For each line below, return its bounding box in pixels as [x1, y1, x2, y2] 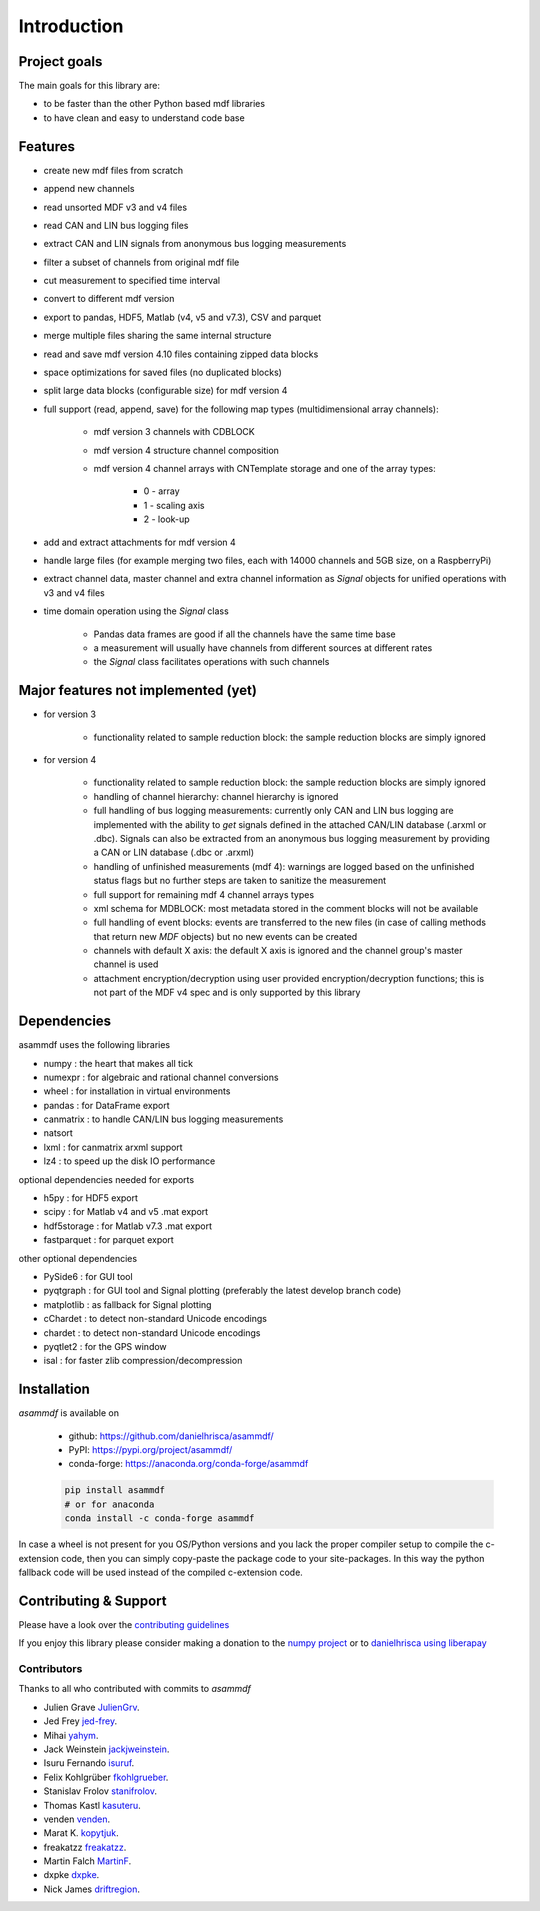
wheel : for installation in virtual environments [43, 1085, 231, 1097]
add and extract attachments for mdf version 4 [43, 536, 237, 548]
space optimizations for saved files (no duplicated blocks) [43, 366, 282, 379]
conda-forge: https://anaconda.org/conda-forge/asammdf [68, 1458, 309, 1470]
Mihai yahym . [43, 1729, 99, 1741]
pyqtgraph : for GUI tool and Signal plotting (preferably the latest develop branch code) [43, 1285, 402, 1297]
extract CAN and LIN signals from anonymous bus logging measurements [43, 238, 347, 250]
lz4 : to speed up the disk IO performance [43, 1155, 216, 1167]
